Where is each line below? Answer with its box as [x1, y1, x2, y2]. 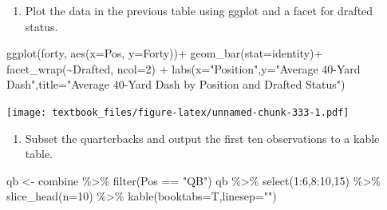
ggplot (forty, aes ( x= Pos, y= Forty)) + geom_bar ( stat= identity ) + [6, 45, 323, 61]
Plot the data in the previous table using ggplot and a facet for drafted [25, 2, 373, 18]
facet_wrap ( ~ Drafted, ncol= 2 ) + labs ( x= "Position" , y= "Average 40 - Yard [6, 60, 361, 77]
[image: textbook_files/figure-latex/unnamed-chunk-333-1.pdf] [6, 106, 349, 118]
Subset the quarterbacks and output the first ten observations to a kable [25, 129, 380, 146]
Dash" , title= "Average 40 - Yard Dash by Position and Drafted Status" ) [6, 76, 346, 93]
